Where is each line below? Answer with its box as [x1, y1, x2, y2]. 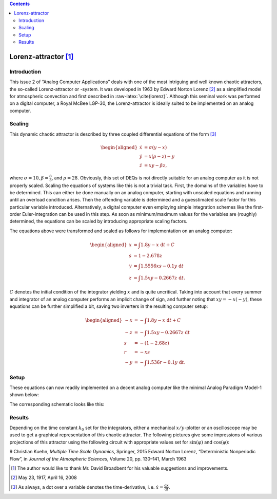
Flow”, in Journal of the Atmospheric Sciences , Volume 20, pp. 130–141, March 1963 [9, 455, 187, 462]
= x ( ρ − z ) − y [144, 154, 175, 159]
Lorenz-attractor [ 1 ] [9, 52, 74, 61]
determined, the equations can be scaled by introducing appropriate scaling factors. [9, 218, 187, 225]
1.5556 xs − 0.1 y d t [140, 263, 184, 269]
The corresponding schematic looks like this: [9, 401, 105, 407]
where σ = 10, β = [9, 175, 49, 181]
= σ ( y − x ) [144, 144, 167, 150]
